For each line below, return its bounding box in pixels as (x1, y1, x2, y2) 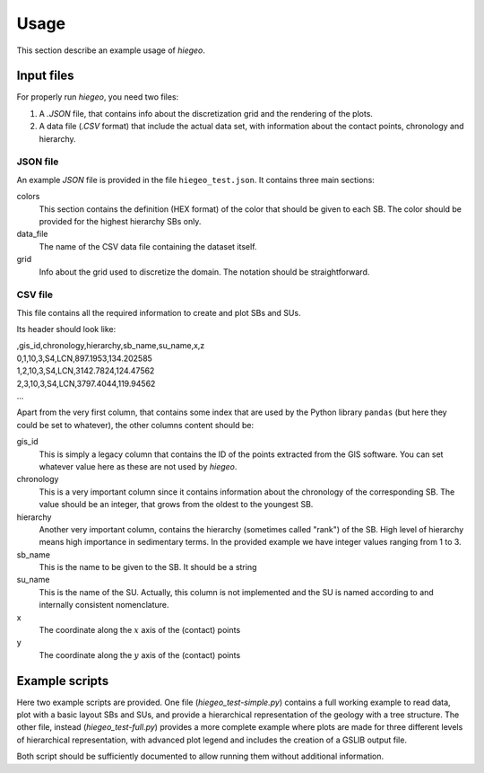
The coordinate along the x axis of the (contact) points (39, 625, 241, 636)
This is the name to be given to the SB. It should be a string (39, 562, 257, 573)
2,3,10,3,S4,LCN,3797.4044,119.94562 (16, 378, 156, 389)
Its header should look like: (16, 324, 117, 335)
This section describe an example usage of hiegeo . (16, 45, 206, 56)
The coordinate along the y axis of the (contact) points (39, 649, 241, 660)
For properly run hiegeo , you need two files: (16, 92, 179, 102)
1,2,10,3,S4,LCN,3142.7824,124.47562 (16, 365, 155, 376)
